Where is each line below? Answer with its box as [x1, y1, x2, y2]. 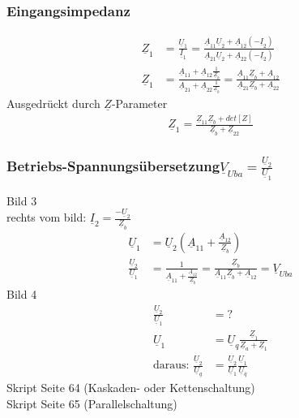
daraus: [152, 360, 190, 372]
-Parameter [111, 94, 168, 111]
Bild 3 [6, 192, 37, 209]
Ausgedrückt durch [6, 94, 100, 111]
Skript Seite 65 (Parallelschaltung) [6, 395, 177, 412]
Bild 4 [6, 286, 37, 303]
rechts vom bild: [6, 209, 87, 226]
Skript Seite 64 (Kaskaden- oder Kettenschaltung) [6, 379, 255, 396]
